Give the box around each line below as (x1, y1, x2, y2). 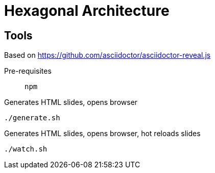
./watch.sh (4, 145, 47, 154)
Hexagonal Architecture (4, 2, 170, 19)
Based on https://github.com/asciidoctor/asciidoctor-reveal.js (4, 51, 211, 60)
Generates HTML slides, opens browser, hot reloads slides (4, 129, 201, 138)
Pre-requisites (4, 67, 52, 76)
